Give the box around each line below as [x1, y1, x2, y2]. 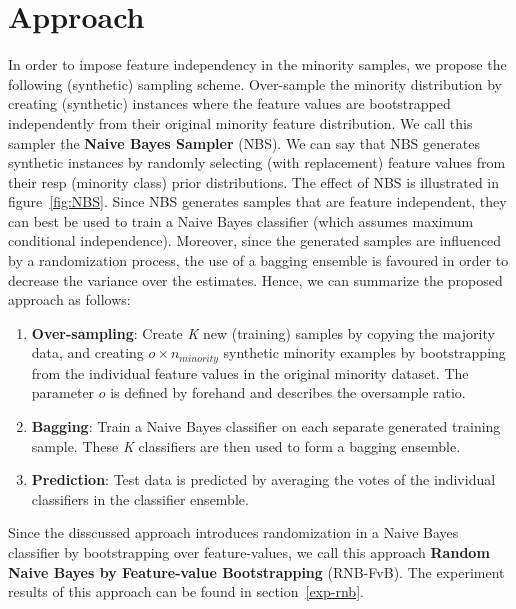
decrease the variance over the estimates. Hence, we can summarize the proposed [8, 269, 503, 290]
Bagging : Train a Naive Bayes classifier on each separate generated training [31, 416, 501, 437]
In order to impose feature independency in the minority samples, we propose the [8, 54, 507, 75]
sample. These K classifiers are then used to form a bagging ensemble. [31, 435, 461, 456]
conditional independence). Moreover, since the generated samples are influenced [8, 230, 502, 251]
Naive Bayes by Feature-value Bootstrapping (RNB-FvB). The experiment [8, 561, 505, 582]
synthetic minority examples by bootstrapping [223, 342, 506, 363]
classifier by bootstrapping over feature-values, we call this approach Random [8, 542, 490, 563]
